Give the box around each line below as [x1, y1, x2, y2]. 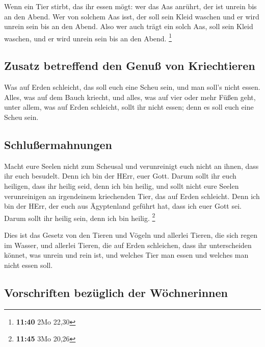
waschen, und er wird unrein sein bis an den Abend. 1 [4, 31, 172, 43]
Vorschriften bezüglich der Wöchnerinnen [4, 284, 228, 300]
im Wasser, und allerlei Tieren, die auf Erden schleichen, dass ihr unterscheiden [4, 239, 252, 250]
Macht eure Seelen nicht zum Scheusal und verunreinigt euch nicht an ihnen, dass [4, 160, 259, 171]
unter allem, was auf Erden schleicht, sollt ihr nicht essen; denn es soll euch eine [4, 102, 254, 112]
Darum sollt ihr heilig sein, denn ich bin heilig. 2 [4, 211, 155, 223]
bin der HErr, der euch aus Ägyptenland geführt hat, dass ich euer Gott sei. [4, 201, 242, 211]
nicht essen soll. [4, 259, 53, 270]
